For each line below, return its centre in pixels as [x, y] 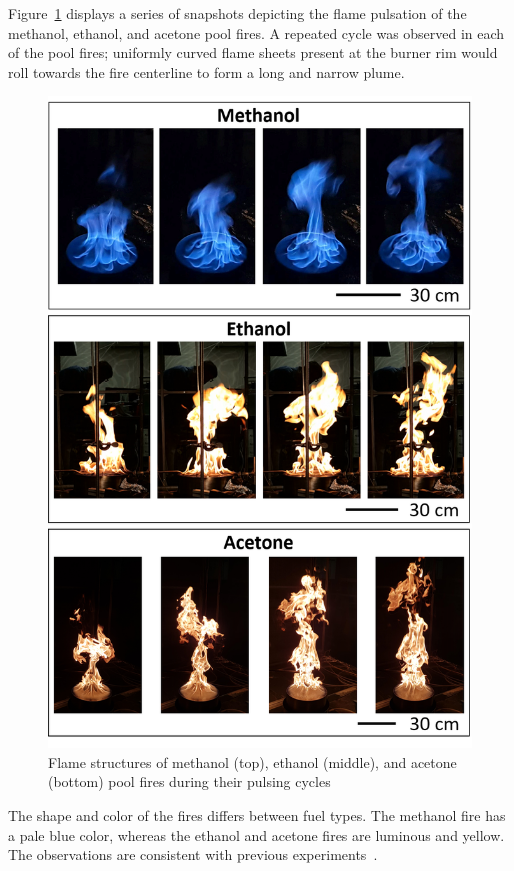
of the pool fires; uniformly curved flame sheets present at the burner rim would [253, 52]
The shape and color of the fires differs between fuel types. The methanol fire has [257, 815]
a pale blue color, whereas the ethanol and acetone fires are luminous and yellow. [256, 834]
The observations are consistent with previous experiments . [193, 854]
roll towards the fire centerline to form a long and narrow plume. [206, 71]
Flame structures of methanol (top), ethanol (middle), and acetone [252, 761]
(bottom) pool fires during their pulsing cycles [189, 781]
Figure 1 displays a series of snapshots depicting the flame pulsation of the [237, 13]
